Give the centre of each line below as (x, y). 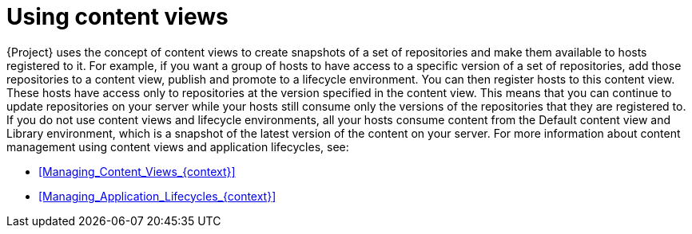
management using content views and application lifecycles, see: (178, 146)
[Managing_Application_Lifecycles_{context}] (157, 196)
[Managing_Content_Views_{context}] (137, 171)
